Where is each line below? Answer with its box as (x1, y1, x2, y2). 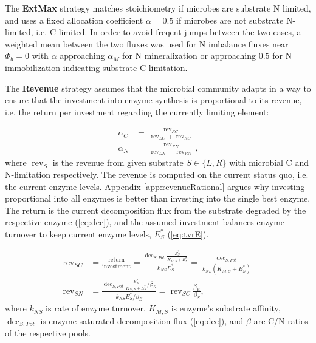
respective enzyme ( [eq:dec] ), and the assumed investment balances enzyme (5, 216, 285, 228)
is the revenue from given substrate (52, 156, 184, 169)
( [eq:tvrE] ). (167, 227, 209, 240)
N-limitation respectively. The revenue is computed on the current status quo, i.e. (5, 168, 309, 180)
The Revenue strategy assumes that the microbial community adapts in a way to (5, 81, 311, 94)
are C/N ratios (253, 314, 309, 327)
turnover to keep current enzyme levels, (5, 227, 151, 240)
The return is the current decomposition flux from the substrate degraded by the (5, 203, 306, 216)
